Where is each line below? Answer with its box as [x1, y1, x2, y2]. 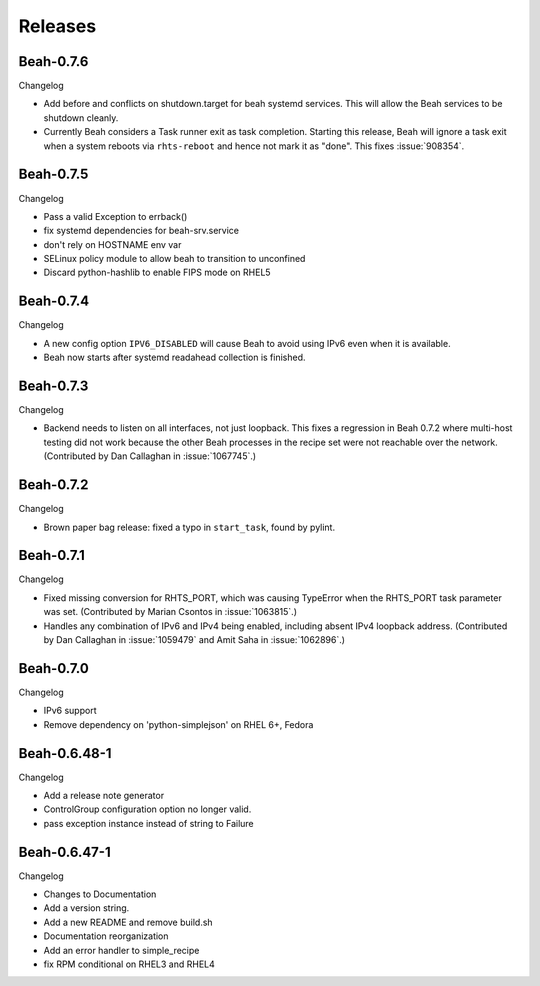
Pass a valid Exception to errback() [43, 210, 188, 222]
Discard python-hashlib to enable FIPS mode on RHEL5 [43, 266, 271, 279]
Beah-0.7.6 [18, 53, 89, 70]
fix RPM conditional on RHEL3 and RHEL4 [43, 958, 215, 970]
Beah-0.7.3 [18, 377, 89, 394]
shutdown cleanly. [43, 111, 119, 124]
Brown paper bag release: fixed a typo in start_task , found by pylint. [43, 521, 335, 533]
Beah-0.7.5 [18, 166, 89, 183]
